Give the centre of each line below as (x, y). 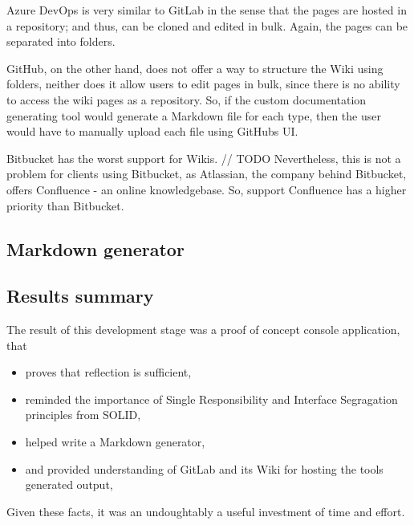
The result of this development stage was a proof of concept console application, (203, 330)
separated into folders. (61, 41)
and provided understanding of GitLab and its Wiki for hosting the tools (204, 468)
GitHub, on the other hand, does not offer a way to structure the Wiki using (195, 68)
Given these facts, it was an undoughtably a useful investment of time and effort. (206, 511)
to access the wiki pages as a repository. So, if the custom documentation (187, 99)
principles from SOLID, (83, 415)
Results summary (80, 296)
